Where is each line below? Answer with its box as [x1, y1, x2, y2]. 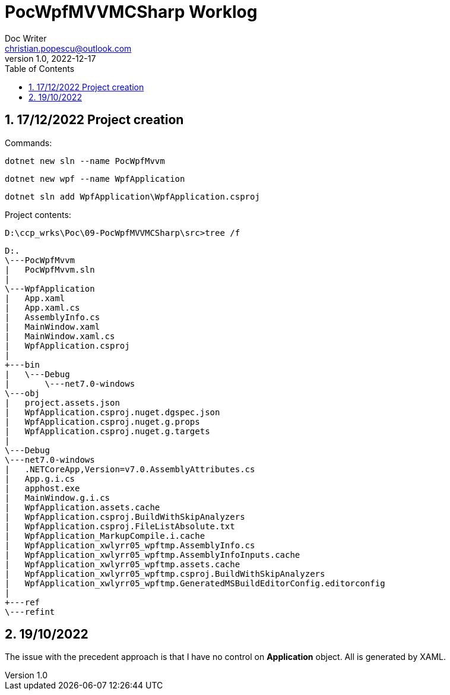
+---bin [5, 359, 40, 369]
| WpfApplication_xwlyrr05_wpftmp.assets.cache [5, 559, 240, 569]
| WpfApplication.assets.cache [5, 502, 160, 512]
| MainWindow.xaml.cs [5, 331, 115, 341]
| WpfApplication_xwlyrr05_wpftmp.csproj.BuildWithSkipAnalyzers [5, 568, 325, 579]
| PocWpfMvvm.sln [5, 264, 95, 274]
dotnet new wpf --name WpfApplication [5, 173, 185, 184]
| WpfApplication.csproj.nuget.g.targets [5, 426, 210, 436]
